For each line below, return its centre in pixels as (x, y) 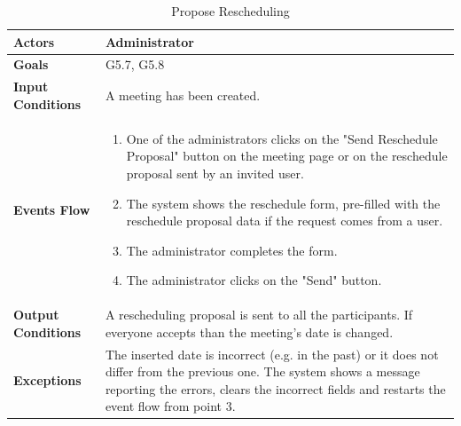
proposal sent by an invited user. (215, 173)
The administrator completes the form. (232, 250)
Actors (34, 41)
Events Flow (52, 209)
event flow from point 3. (170, 406)
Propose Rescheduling (230, 11)
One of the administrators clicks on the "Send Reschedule (282, 138)
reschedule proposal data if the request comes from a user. (285, 221)
